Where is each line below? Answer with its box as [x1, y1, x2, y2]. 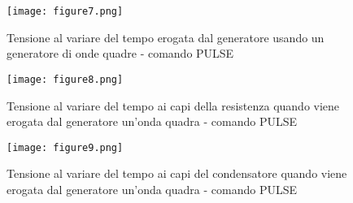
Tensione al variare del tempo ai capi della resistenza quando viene [7, 97, 340, 114]
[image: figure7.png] [7, 6, 124, 17]
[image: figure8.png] [7, 73, 124, 85]
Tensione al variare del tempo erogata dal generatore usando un [7, 28, 325, 45]
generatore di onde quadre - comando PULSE [7, 45, 234, 62]
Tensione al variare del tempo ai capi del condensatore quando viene [7, 165, 347, 182]
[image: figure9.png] [7, 141, 124, 153]
